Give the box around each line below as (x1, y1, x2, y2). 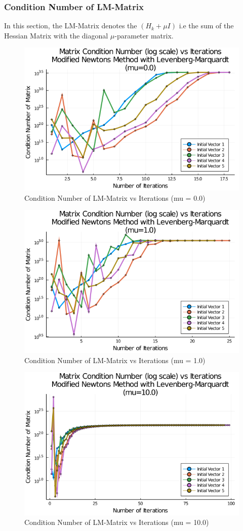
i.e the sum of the (179, 20, 234, 31)
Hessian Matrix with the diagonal (4, 30, 108, 40)
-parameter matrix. (114, 30, 174, 40)
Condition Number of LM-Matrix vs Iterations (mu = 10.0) (24, 517, 209, 527)
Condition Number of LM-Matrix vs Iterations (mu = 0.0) (24, 192, 206, 203)
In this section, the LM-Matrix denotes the (4, 20, 137, 31)
